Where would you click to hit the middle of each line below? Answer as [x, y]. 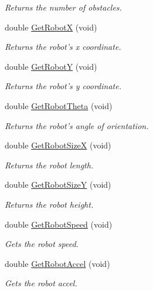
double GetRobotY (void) [51, 66]
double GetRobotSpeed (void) [59, 224]
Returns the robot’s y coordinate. [63, 86]
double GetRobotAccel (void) [57, 263]
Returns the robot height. [49, 204]
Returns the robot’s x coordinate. [63, 47]
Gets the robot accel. [41, 283]
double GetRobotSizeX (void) [58, 145]
